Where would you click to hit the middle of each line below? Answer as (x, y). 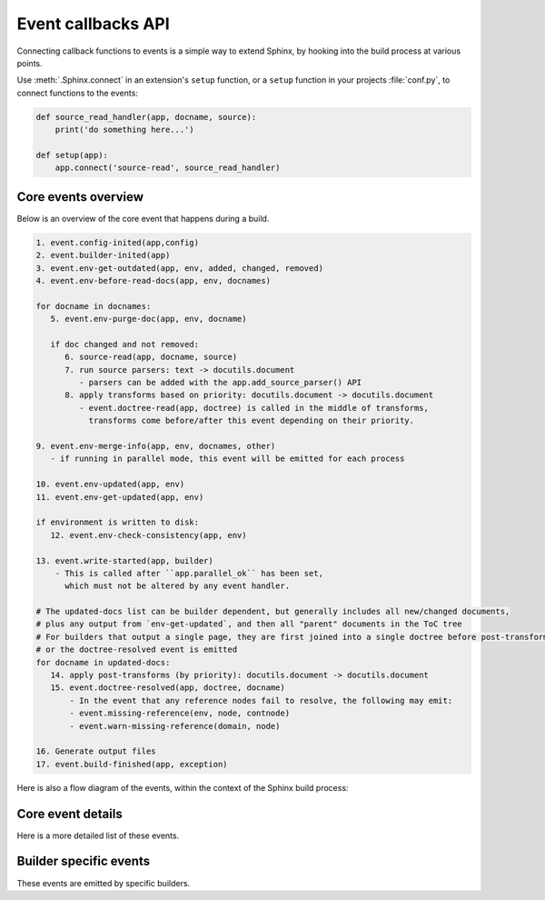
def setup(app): (72, 155)
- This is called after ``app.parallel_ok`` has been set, (189, 573)
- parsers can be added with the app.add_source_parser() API (220, 383)
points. (30, 63)
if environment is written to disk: (118, 522)
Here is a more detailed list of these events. (98, 835)
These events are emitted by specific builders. (104, 883)
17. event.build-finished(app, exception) (132, 764)
